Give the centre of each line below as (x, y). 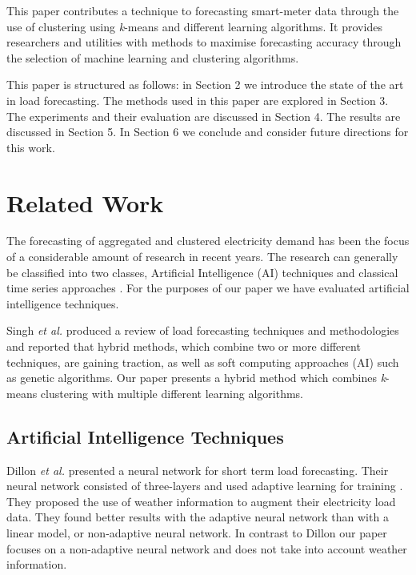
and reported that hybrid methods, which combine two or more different (184, 346)
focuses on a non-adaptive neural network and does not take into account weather (207, 548)
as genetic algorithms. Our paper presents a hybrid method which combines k (196, 378)
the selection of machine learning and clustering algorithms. (153, 57)
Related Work (85, 202)
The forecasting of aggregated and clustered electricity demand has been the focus (208, 241)
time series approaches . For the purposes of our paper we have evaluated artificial (208, 288)
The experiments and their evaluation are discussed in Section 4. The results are (204, 116)
